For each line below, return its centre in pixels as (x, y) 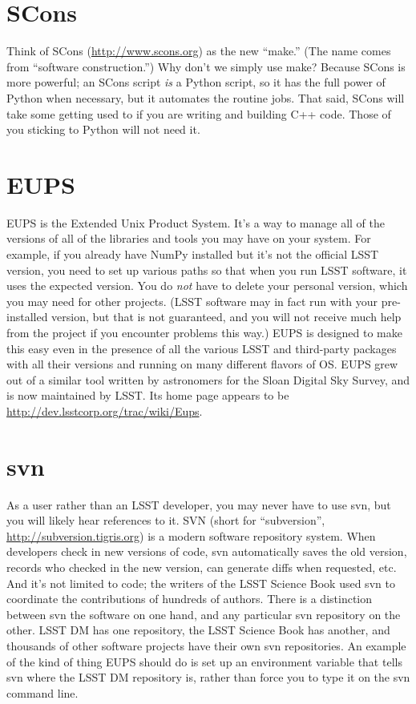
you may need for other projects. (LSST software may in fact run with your (192, 301)
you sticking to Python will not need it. (103, 129)
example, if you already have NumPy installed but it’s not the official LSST (193, 254)
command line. (42, 692)
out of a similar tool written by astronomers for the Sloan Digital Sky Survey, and (208, 379)
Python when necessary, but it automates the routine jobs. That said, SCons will (206, 97)
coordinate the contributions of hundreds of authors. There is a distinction (190, 599)
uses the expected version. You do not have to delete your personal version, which (207, 286)
